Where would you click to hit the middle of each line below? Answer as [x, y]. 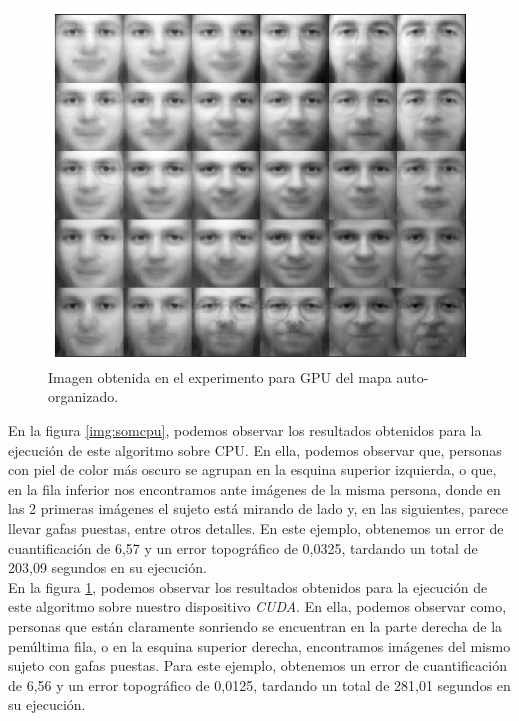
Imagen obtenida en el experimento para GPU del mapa [220, 376]
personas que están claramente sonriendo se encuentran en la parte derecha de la [255, 625]
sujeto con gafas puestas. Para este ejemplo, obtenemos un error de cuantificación [257, 665]
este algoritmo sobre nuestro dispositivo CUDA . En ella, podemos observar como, [257, 606]
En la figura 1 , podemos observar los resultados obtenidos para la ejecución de [248, 586]
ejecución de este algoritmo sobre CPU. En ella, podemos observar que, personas [255, 449]
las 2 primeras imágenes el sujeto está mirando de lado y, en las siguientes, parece [258, 508]
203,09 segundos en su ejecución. [107, 567]
